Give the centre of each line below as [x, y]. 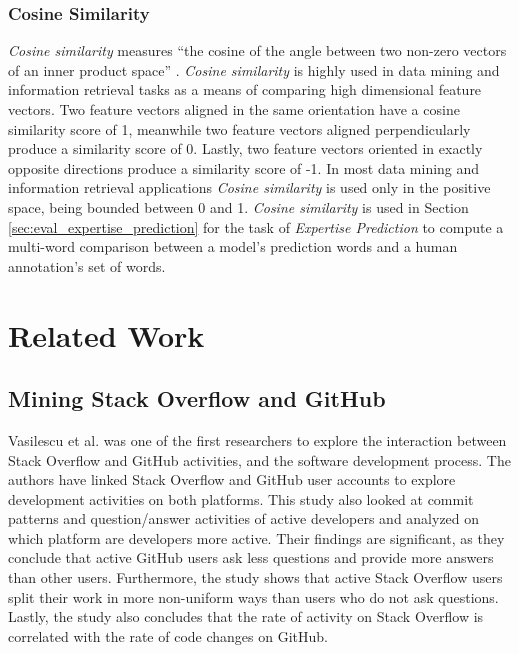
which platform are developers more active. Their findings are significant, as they [256, 537]
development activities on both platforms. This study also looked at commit [241, 498]
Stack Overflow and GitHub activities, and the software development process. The [259, 459]
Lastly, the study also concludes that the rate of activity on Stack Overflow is [246, 616]
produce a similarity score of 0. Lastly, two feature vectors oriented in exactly [245, 148]
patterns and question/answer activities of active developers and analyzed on [244, 518]
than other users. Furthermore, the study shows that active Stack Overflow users [255, 577]
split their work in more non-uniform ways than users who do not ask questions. [253, 596]
